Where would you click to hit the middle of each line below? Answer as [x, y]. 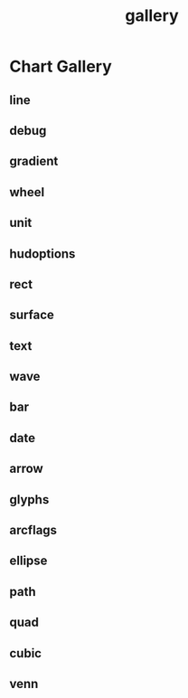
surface [32, 315]
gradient [34, 161]
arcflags [33, 530]
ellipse [28, 561]
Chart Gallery [61, 66]
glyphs [29, 500]
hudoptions [42, 254]
